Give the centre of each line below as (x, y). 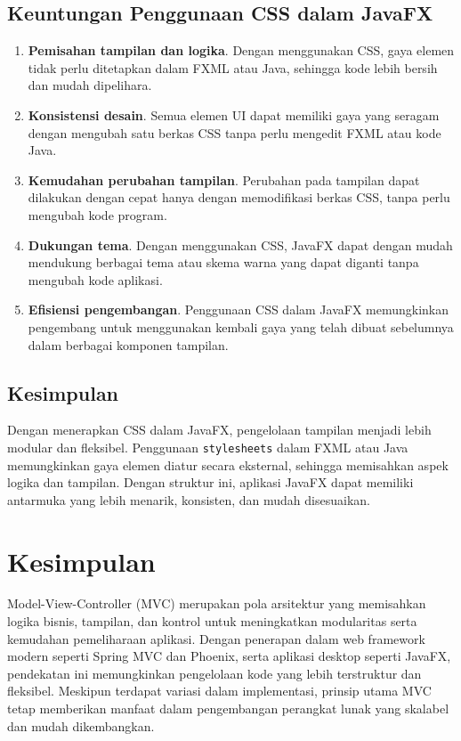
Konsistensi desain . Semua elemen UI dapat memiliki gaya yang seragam (234, 114)
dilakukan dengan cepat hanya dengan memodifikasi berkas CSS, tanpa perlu (239, 197)
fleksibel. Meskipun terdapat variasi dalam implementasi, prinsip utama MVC (219, 691)
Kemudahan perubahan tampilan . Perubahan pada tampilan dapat (224, 179)
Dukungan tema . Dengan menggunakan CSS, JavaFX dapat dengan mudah (240, 244)
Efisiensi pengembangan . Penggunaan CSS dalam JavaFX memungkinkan (239, 309)
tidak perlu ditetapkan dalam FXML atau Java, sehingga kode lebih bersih (233, 67)
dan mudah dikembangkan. (81, 725)
